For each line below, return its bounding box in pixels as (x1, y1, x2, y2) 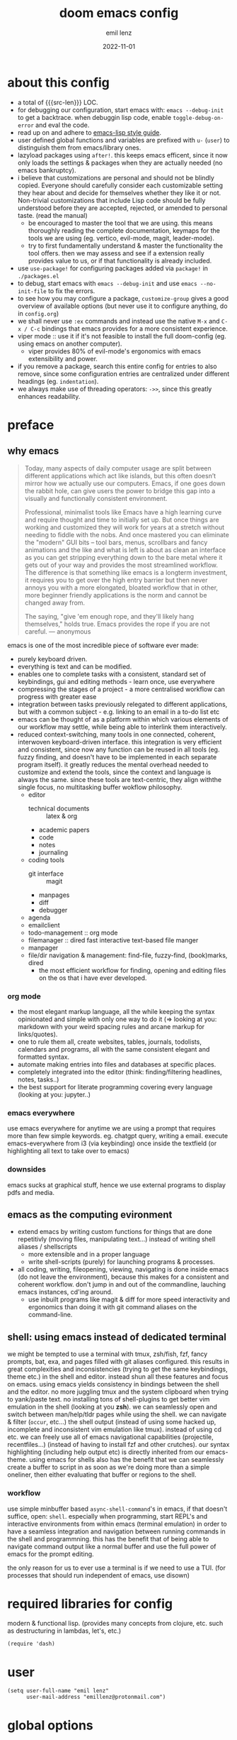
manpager (28, 943, 59, 952)
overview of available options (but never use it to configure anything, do (17, 302, 228, 310)
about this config (7, 75, 110, 90)
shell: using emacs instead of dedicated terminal (7, 1331, 226, 1343)
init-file (17, 287, 47, 295)
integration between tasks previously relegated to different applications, (17, 700, 228, 708)
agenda (28, 913, 51, 922)
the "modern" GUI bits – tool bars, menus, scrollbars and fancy (24, 538, 208, 546)
